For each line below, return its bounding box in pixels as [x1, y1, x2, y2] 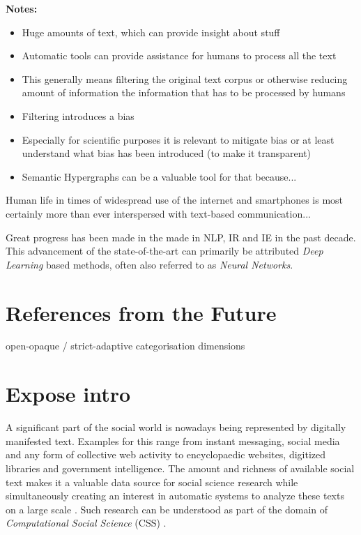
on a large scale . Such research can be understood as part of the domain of [6, 502, 328, 516]
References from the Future [6, 298, 277, 326]
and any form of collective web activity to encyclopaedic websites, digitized [6, 447, 326, 462]
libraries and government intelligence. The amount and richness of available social [6, 460, 355, 475]
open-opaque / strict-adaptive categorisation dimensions [6, 338, 245, 353]
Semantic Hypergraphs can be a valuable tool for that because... [22, 169, 297, 183]
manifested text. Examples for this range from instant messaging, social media [6, 433, 340, 448]
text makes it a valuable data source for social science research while [6, 474, 298, 489]
